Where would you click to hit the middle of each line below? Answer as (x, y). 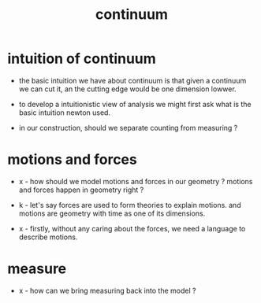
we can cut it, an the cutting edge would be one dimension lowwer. (128, 89)
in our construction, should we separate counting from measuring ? (128, 127)
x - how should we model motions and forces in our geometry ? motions (136, 181)
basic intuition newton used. (65, 113)
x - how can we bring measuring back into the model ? (107, 290)
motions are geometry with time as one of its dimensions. (112, 213)
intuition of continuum (82, 59)
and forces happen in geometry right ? (81, 190)
